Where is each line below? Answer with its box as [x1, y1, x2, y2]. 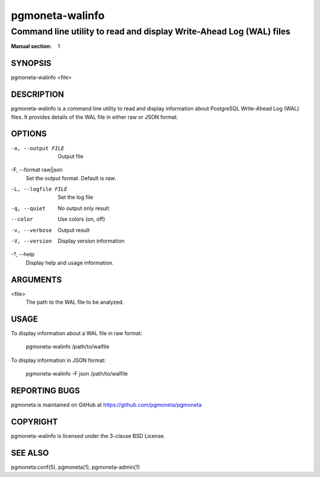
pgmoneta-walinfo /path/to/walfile [25, 343, 110, 350]
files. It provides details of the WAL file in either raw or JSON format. [11, 113, 178, 120]
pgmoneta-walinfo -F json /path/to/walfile [25, 370, 128, 377]
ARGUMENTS [11, 275, 62, 285]
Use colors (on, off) [57, 215, 105, 222]
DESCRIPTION [11, 90, 65, 100]
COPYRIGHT [11, 416, 58, 427]
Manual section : [11, 43, 52, 50]
